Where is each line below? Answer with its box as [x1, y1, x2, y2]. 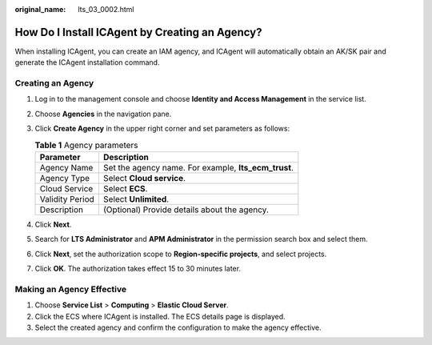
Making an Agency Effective [14, 283, 127, 295]
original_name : [14, 5, 66, 14]
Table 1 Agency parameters [34, 139, 139, 150]
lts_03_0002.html [78, 5, 134, 14]
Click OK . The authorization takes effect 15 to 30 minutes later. [34, 264, 242, 274]
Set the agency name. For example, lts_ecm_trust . [102, 162, 294, 173]
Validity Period [39, 193, 95, 204]
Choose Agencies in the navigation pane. [34, 109, 172, 118]
